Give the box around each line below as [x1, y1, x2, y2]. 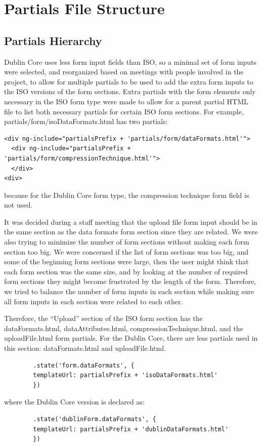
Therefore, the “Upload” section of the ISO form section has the [4, 313, 203, 323]
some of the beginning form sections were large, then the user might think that [4, 256, 249, 267]
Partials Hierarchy [4, 32, 102, 48]
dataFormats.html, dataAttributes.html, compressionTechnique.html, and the [4, 322, 243, 333]
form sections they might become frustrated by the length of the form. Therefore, [4, 276, 256, 287]
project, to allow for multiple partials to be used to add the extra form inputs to [4, 76, 253, 87]
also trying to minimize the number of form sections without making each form [4, 236, 249, 247]
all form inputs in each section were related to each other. [4, 296, 183, 306]
